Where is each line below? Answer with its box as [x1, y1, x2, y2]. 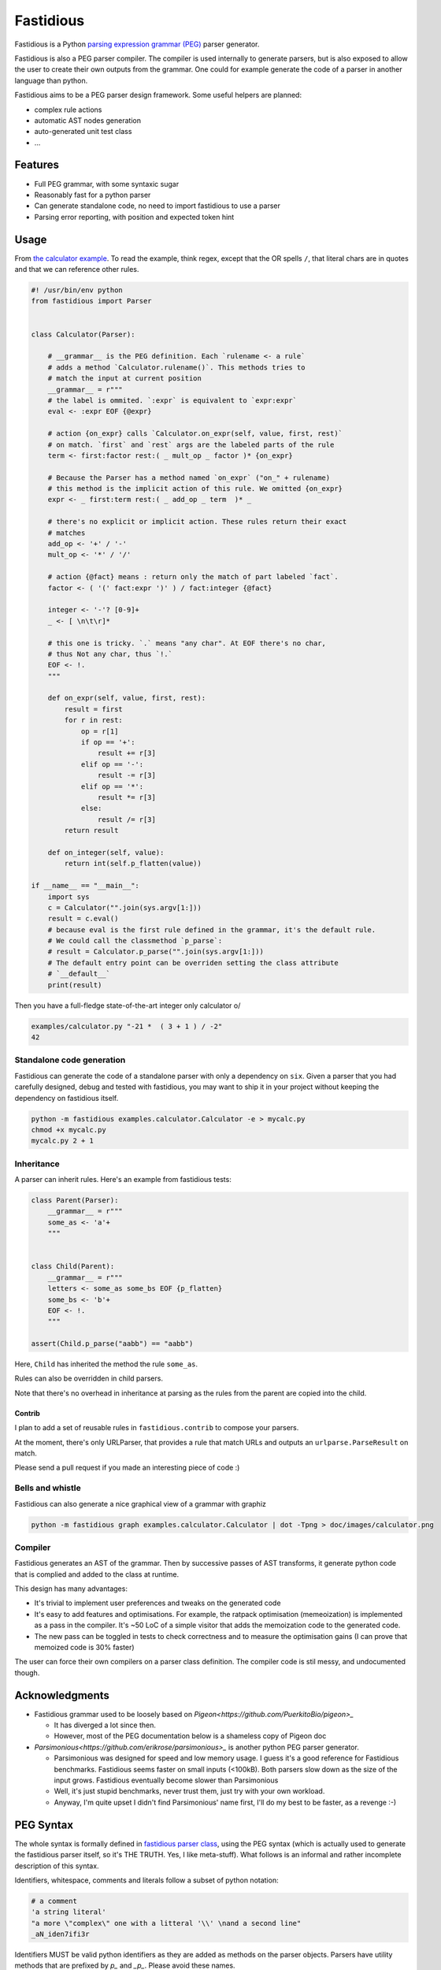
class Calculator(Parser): [31, 329, 135, 339]
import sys [47, 892, 90, 901]
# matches [47, 528, 86, 537]
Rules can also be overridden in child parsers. [14, 1373, 163, 1383]
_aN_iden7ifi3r [31, 1930, 90, 1938]
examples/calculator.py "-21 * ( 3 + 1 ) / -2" [31, 1021, 223, 1031]
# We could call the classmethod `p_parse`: [47, 936, 223, 946]
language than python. [14, 76, 88, 85]
